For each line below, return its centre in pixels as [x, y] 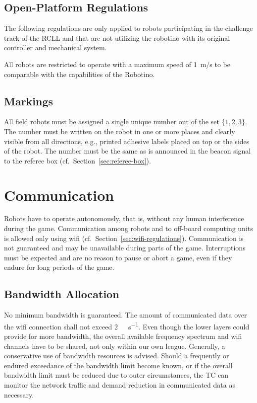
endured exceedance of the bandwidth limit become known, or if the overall [118, 365]
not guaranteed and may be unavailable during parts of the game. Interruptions [125, 248]
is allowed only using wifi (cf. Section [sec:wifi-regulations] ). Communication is [124, 238]
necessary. [19, 394]
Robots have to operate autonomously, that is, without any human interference [124, 218]
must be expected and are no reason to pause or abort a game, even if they [118, 257]
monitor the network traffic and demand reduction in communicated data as [120, 385]
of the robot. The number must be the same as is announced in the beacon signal [128, 151]
